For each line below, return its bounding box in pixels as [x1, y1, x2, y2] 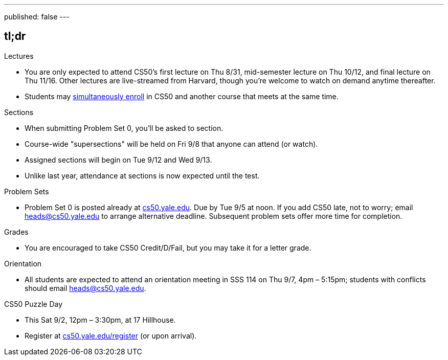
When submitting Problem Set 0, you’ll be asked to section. [25, 123, 223, 132]
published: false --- [4, 12, 70, 21]
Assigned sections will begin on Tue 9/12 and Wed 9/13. [25, 155, 212, 164]
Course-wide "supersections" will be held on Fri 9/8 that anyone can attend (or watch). [25, 139, 318, 148]
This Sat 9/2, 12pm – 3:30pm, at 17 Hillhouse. [25, 315, 176, 324]
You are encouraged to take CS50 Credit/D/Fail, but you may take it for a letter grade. [25, 243, 311, 252]
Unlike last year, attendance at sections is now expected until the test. [25, 171, 260, 180]
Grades [4, 227, 29, 236]
